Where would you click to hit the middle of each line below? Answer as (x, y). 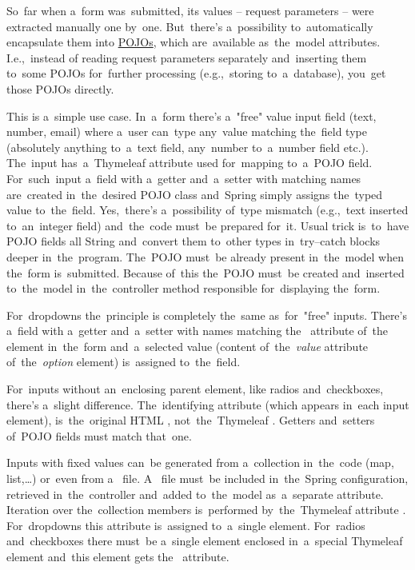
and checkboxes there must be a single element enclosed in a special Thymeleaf (205, 541)
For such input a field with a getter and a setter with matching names (184, 178)
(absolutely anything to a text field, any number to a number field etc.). (188, 147)
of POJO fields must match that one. (99, 435)
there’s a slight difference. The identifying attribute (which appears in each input (208, 404)
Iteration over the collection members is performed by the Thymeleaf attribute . (206, 510)
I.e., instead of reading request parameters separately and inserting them (187, 57)
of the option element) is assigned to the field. (124, 362)
